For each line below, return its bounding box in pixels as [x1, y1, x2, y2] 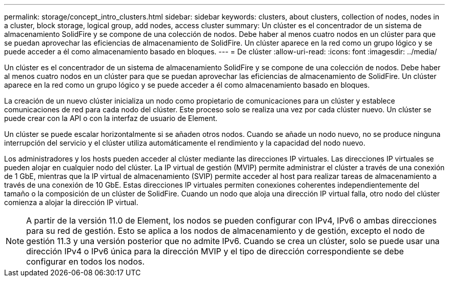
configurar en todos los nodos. [26, 256, 145, 267]
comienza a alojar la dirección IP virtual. [4, 198, 138, 207]
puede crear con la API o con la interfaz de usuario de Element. [4, 114, 218, 123]
